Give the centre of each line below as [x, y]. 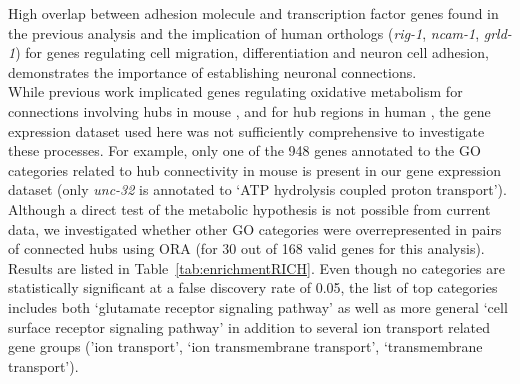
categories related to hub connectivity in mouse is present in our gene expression [254, 169]
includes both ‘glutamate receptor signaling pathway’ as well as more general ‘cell [258, 306]
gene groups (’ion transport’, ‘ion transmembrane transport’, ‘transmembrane [245, 346]
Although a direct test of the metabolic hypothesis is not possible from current [249, 208]
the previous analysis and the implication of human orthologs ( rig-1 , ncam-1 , [244, 32]
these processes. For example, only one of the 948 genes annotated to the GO [244, 150]
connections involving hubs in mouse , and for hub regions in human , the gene [249, 110]
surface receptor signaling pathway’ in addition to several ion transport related [249, 326]
